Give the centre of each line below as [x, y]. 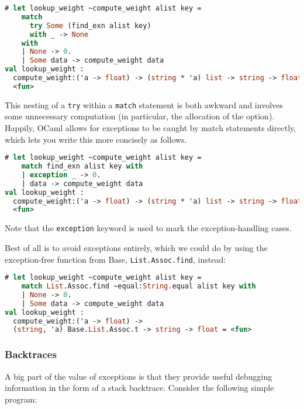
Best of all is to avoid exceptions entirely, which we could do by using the [136, 247]
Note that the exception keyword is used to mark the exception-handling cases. [148, 228]
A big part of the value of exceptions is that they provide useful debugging [139, 376]
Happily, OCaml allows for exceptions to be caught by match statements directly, [151, 128]
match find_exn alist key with [82, 166]
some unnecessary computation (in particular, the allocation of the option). [140, 116]
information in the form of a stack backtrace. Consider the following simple [139, 388]
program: [21, 399]
